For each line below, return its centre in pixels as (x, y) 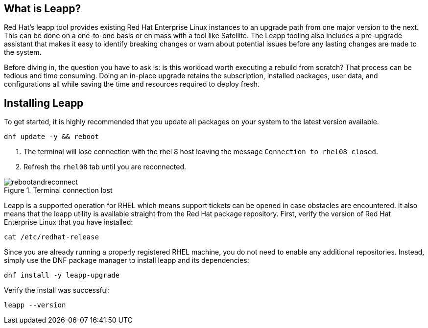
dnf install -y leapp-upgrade (62, 275)
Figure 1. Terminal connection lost (58, 190)
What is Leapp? (43, 9)
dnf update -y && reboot (51, 137)
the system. (23, 52)
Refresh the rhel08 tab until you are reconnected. (105, 167)
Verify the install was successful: (57, 290)
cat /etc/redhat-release (51, 237)
